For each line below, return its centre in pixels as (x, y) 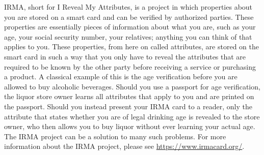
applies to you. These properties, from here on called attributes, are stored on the (131, 46)
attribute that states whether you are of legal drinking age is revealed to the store (132, 116)
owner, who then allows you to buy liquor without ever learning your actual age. (130, 126)
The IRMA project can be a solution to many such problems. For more (115, 136)
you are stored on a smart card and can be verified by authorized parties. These (129, 17)
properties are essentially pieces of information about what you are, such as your (130, 27)
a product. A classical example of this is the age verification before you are (121, 76)
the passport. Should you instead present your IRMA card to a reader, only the (128, 106)
